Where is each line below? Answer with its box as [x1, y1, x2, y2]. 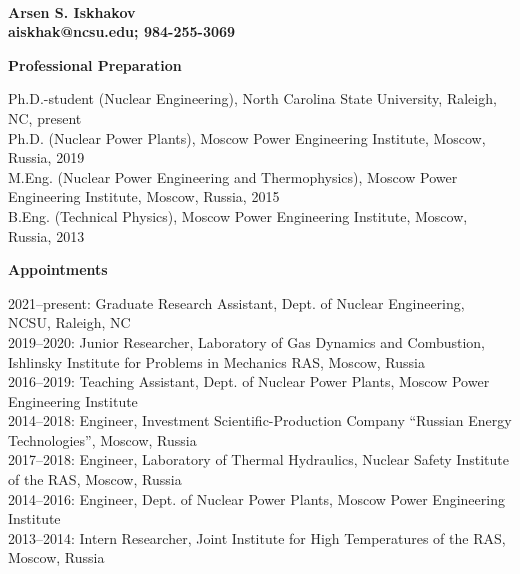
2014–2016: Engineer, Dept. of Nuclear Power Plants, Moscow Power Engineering [8, 488, 505, 509]
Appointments [8, 259, 108, 280]
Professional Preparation [8, 54, 182, 75]
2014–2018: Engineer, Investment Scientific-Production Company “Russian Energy [8, 410, 512, 431]
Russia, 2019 [8, 147, 85, 168]
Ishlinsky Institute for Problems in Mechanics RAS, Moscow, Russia [8, 351, 425, 372]
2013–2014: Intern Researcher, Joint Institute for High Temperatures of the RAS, [8, 527, 506, 548]
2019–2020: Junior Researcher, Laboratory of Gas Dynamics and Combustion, [8, 331, 486, 352]
